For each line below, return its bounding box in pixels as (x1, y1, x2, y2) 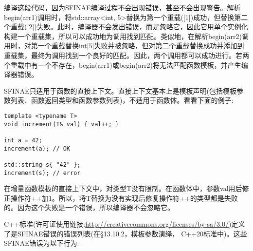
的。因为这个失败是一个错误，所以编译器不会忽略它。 (4, 202, 174, 212)
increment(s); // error (4, 169, 81, 176)
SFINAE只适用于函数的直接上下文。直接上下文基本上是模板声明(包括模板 (4, 85, 236, 96)
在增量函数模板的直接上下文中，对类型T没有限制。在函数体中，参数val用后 (4, 183, 242, 193)
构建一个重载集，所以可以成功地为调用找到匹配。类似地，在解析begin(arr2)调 (4, 31, 249, 41)
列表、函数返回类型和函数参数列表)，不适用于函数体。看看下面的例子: (10, 95, 234, 105)
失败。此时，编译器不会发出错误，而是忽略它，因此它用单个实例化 (36, 21, 248, 32)
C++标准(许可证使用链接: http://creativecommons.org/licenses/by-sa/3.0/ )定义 (4, 218, 245, 229)
